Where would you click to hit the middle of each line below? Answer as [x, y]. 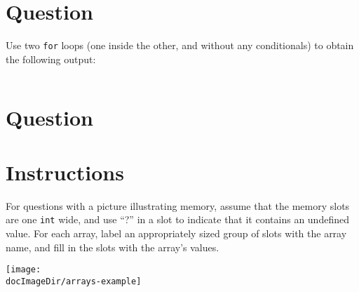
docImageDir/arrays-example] [74, 281]
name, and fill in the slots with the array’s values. [113, 247]
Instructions [65, 172]
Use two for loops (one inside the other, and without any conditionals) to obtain [180, 45]
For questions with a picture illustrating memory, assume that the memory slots [178, 205]
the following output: [51, 59]
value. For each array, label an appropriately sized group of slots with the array [176, 233]
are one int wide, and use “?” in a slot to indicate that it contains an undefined [177, 219]
